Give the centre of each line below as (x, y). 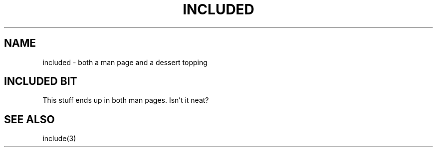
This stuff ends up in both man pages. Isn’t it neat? (126, 100)
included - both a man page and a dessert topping (125, 62)
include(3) (59, 139)
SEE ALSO (29, 119)
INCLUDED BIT (41, 81)
